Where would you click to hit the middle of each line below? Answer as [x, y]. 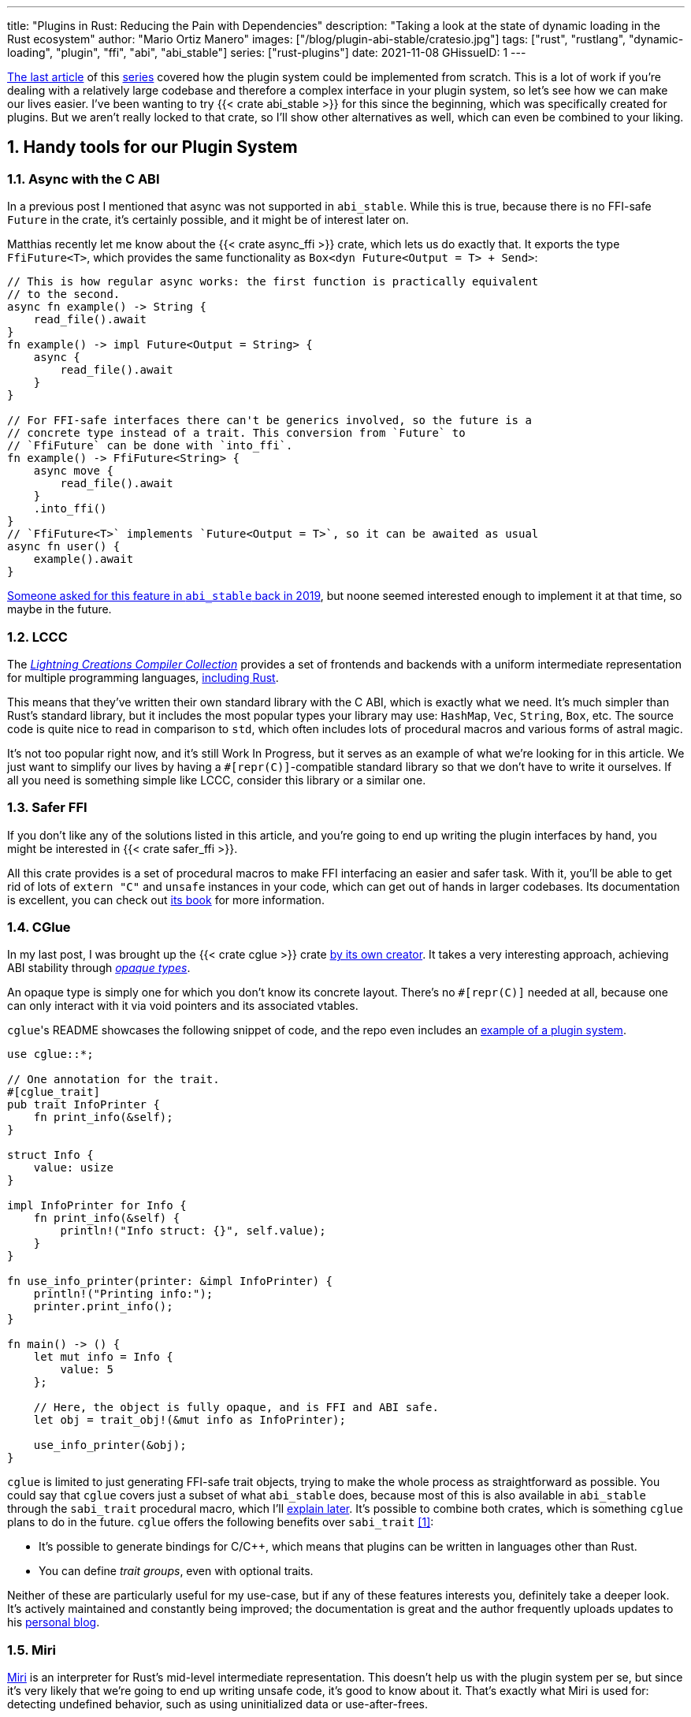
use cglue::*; [50, 1054]
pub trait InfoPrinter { [84, 1105]
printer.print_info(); [103, 1307]
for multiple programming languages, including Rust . [143, 677]
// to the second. [64, 294]
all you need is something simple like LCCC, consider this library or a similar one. [217, 780]
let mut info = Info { [103, 1357]
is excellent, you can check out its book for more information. [166, 899]
